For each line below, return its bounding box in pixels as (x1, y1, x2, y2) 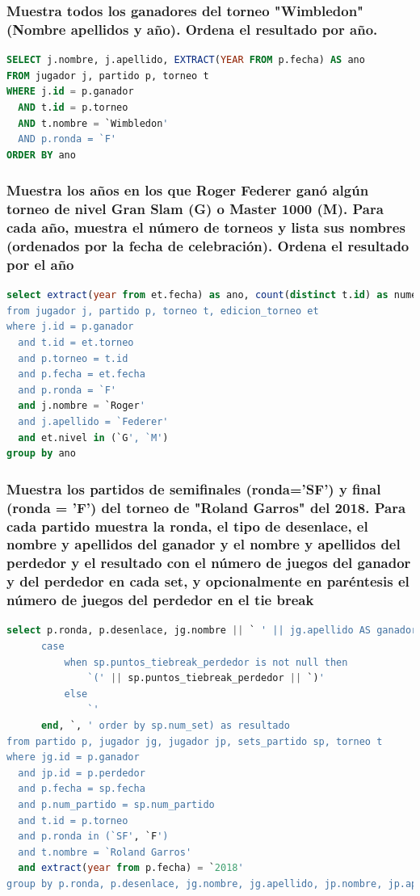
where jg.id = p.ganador (6, 751, 140, 763)
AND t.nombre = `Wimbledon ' (18, 117, 169, 129)
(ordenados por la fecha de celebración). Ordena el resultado (6, 235, 409, 255)
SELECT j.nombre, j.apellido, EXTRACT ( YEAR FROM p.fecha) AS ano (6, 54, 365, 66)
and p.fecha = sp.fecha (18, 783, 145, 795)
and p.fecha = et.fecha (18, 368, 145, 381)
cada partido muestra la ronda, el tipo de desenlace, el (6, 515, 368, 536)
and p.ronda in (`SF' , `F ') (18, 831, 169, 843)
